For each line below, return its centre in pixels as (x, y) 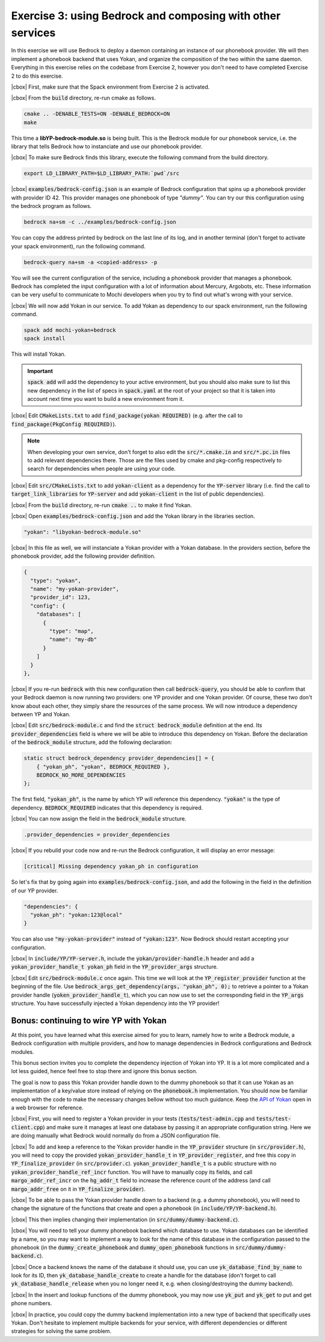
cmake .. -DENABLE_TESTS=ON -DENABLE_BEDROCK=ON (97, 114)
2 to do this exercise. (37, 76)
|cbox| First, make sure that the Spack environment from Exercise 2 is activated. (110, 87)
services (33, 33)
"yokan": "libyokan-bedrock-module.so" (82, 532)
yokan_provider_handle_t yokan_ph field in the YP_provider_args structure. (115, 967)
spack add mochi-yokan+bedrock (70, 330)
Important (40, 371)
